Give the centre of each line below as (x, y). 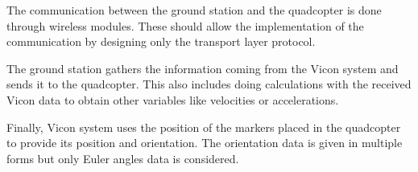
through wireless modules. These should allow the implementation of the (185, 25)
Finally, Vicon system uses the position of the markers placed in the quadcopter (204, 127)
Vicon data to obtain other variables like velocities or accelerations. (173, 99)
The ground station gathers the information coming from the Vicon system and (203, 68)
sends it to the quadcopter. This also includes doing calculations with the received (209, 84)
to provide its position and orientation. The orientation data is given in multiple (205, 143)
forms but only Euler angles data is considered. (123, 158)
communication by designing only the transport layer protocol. (161, 41)
